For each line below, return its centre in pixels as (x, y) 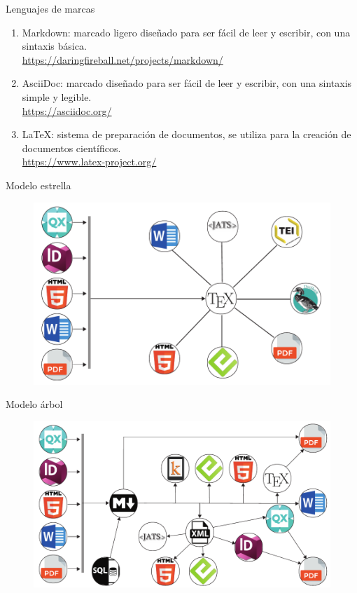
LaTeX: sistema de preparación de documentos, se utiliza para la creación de (187, 134)
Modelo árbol (34, 404)
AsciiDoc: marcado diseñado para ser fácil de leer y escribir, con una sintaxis (187, 83)
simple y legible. (57, 96)
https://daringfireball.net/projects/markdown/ (122, 59)
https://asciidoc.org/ (67, 110)
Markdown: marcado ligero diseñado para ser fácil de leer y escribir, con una (186, 32)
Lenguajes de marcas (50, 8)
